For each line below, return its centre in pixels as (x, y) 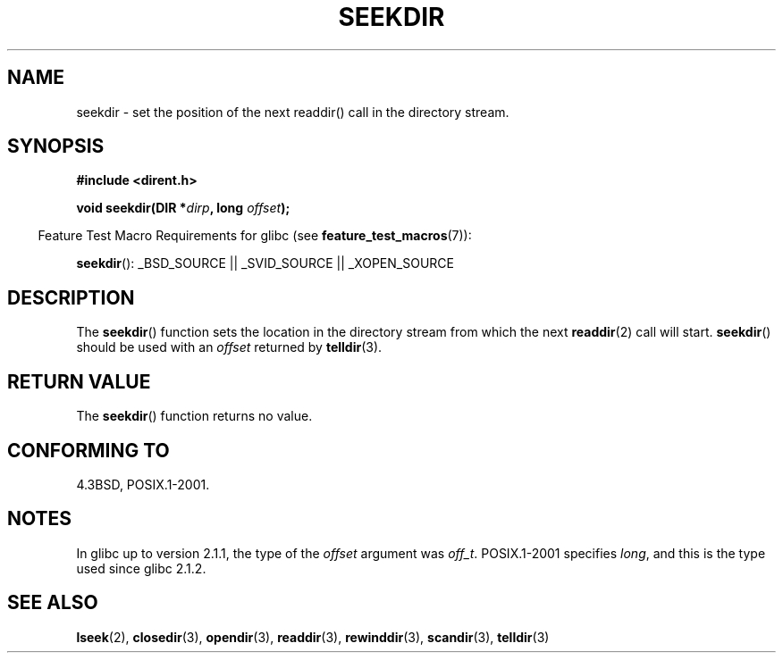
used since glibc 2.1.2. (141, 568)
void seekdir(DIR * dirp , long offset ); (183, 208)
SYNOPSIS (56, 146)
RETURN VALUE (79, 381)
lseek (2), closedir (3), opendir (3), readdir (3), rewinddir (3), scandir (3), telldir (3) (313, 637)
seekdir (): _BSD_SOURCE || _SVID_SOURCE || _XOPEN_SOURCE (265, 263)
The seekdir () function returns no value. (194, 416)
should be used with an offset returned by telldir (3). (229, 347)
